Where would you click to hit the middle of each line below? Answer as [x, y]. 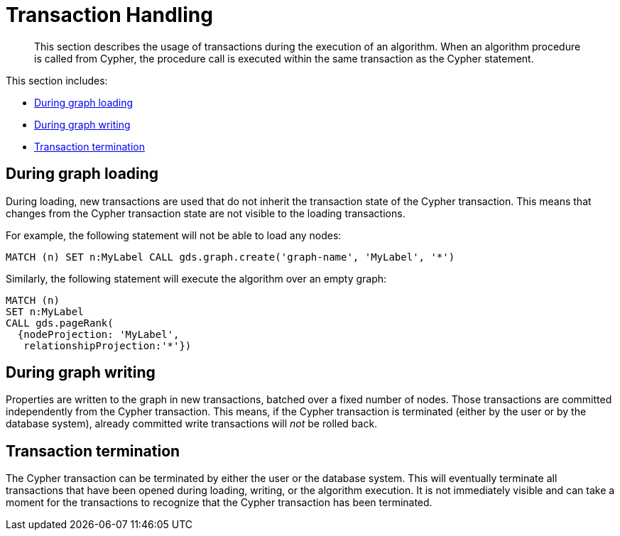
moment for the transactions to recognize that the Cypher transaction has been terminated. [219, 503]
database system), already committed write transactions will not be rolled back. [192, 424]
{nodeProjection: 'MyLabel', [98, 334]
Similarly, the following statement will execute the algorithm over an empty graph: [196, 278]
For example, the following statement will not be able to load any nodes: [174, 235]
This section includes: [57, 80]
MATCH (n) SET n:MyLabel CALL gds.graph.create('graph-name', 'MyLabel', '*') [230, 257]
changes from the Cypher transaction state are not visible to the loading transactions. [206, 213]
